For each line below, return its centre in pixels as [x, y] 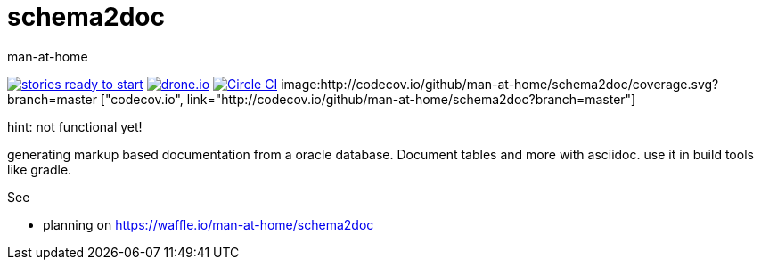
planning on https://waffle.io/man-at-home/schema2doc [209, 224]
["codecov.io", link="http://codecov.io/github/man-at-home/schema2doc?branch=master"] [368, 99]
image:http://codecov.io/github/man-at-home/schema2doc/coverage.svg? [500, 84]
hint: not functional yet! [75, 126]
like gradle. [40, 169]
